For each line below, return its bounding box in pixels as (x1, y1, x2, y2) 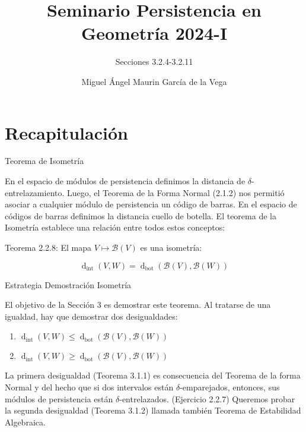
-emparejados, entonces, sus (180, 380, 280, 393)
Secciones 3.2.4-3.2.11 (115, 55, 193, 68)
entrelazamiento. (5, 186, 65, 198)
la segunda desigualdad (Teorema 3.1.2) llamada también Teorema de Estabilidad (5, 404, 301, 417)
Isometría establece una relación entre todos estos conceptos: (5, 221, 225, 234)
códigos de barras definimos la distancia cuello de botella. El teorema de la (5, 209, 276, 222)
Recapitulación (5, 120, 128, 144)
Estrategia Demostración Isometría (5, 278, 132, 291)
